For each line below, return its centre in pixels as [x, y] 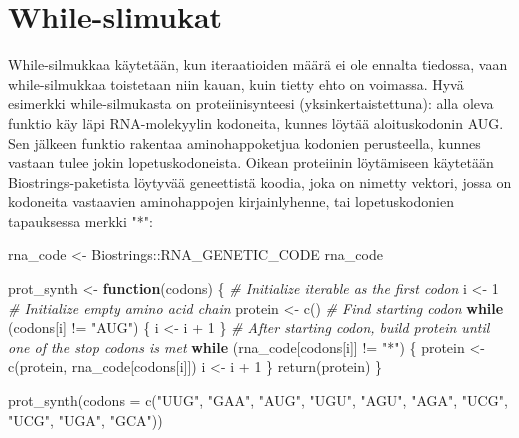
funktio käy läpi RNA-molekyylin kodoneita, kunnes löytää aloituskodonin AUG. [256, 122]
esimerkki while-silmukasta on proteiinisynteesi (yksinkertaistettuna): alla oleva [251, 103]
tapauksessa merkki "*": [80, 220]
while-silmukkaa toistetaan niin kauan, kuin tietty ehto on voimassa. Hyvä [236, 83]
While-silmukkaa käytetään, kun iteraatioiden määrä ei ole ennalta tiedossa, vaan [258, 64]
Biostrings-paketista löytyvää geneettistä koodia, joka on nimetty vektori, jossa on [260, 181]
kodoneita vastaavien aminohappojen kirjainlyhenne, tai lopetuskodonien [231, 201]
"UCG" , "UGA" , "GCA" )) [85, 419]
